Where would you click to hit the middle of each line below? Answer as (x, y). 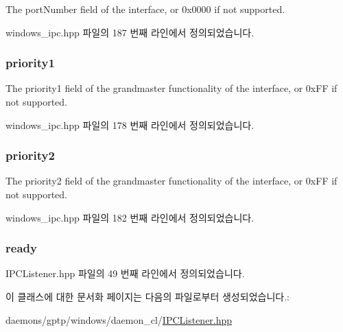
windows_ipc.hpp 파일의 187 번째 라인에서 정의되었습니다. (130, 32)
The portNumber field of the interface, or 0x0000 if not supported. (145, 9)
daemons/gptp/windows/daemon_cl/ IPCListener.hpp (119, 319)
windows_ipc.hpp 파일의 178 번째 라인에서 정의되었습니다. (130, 125)
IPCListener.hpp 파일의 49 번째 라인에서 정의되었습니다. (125, 273)
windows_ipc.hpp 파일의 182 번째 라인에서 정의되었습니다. (130, 217)
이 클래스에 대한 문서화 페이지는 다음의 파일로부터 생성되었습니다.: (147, 296)
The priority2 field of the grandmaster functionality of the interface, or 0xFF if (171, 181)
